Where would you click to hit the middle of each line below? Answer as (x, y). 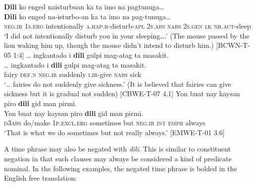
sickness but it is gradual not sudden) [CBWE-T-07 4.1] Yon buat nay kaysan (122, 93)
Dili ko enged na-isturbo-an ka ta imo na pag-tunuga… (87, 16)
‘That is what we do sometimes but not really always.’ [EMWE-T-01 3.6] (114, 132)
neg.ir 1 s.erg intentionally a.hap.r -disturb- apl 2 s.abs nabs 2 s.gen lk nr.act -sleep (127, 26)
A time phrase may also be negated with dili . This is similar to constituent (118, 149)
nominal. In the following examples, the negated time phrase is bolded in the (121, 168)
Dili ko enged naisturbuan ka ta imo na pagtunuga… (84, 6)
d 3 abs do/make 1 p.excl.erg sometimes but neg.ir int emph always (105, 123)
